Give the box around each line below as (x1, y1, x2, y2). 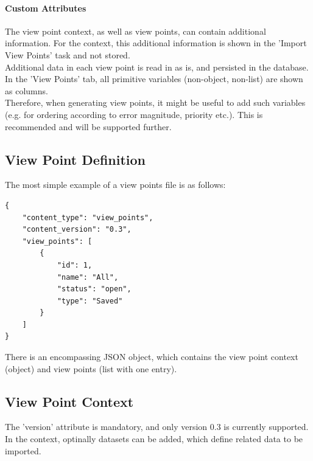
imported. (5, 444, 41, 457)
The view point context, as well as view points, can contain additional (5, 24, 266, 37)
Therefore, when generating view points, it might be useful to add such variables (5, 96, 306, 109)
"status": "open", (57, 285, 132, 294)
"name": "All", (57, 272, 119, 282)
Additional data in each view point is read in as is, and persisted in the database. (5, 60, 309, 73)
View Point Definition (5, 150, 146, 168)
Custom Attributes (5, 1, 86, 14)
